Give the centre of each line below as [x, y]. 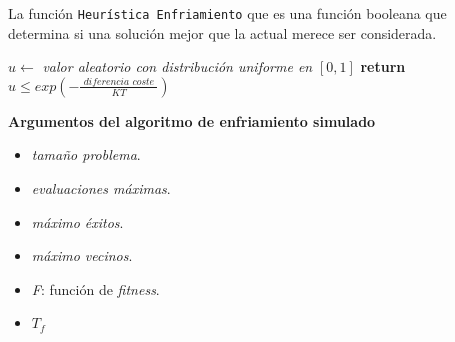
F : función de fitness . [95, 288]
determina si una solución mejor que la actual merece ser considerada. [222, 32]
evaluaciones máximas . [101, 188]
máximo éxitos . [77, 221]
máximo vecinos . [82, 255]
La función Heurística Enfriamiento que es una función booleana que [227, 13]
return [383, 66]
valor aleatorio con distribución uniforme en [177, 66]
